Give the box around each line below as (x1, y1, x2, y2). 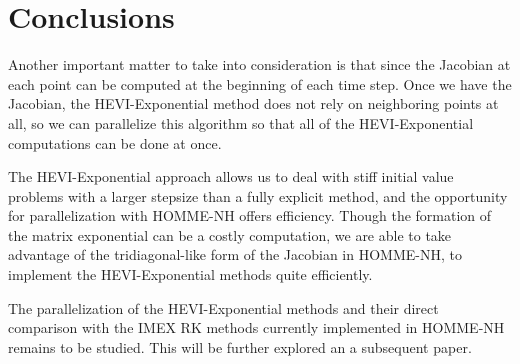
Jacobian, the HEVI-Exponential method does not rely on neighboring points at (8, 93, 499, 114)
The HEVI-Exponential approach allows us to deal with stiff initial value (8, 166, 454, 187)
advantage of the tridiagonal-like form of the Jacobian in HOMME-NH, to (8, 244, 462, 265)
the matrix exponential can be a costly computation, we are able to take (8, 224, 452, 245)
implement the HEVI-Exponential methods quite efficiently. (8, 264, 373, 285)
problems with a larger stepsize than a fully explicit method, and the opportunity (8, 185, 508, 206)
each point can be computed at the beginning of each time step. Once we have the (8, 73, 512, 94)
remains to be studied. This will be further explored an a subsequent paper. (8, 336, 472, 357)
